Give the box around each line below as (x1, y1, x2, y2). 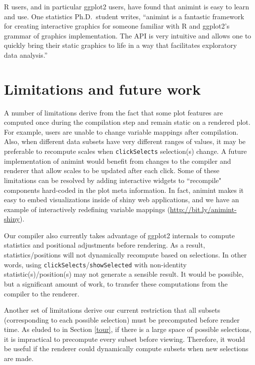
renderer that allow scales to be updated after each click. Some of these (4, 165, 219, 176)
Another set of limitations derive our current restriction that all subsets (4, 305, 220, 315)
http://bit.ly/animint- (170, 204, 237, 214)
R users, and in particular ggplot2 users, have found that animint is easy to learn (4, 1, 250, 11)
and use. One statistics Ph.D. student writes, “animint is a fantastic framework (4, 11, 244, 21)
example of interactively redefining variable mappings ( (4, 204, 170, 214)
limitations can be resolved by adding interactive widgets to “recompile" (4, 175, 221, 185)
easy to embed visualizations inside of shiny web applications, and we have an (4, 194, 239, 205)
